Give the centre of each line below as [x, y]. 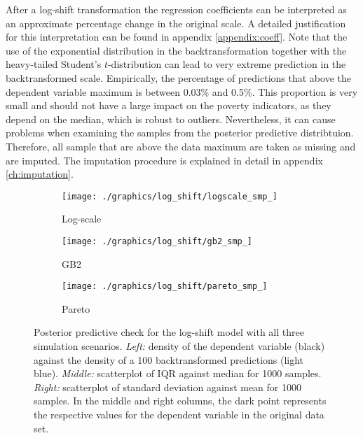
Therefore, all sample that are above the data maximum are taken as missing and [181, 146]
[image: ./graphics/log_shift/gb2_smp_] [157, 241]
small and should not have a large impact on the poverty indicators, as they [169, 105]
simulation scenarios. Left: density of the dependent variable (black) [179, 346]
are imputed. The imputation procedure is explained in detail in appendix [164, 160]
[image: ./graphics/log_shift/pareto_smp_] [165, 287]
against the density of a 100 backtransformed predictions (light [169, 359]
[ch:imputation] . [40, 174]
